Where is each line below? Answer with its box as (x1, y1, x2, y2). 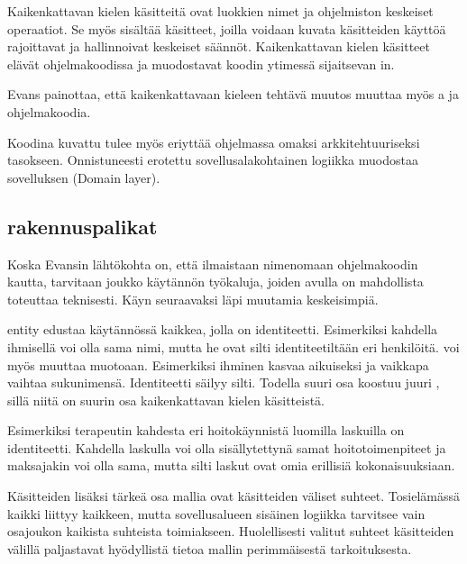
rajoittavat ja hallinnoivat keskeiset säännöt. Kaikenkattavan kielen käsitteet (7, 37, 430, 56)
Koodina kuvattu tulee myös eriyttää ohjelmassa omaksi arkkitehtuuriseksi (7, 132, 420, 151)
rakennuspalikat (7, 212, 158, 240)
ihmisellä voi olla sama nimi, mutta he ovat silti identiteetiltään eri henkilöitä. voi (7, 337, 460, 356)
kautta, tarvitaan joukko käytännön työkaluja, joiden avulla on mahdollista (7, 272, 424, 291)
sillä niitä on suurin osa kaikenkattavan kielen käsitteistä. (7, 390, 325, 409)
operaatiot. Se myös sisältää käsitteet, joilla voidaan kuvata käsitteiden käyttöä (7, 19, 446, 38)
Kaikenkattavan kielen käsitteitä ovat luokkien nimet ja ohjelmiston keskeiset (7, 2, 434, 20)
